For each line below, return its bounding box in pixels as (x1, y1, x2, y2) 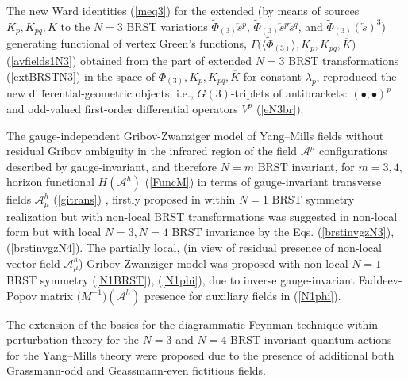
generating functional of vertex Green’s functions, (6, 35, 247, 51)
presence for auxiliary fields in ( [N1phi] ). (144, 287, 341, 303)
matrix (40, 287, 73, 303)
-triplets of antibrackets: (230, 85, 348, 101)
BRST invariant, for (257, 158, 355, 174)
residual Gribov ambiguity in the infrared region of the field (6, 143, 297, 159)
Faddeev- (358, 272, 402, 288)
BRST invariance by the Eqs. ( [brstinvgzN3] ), (171, 223, 395, 240)
